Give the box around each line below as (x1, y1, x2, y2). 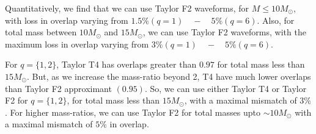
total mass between (5, 26, 77, 38)
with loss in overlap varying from (5, 13, 128, 26)
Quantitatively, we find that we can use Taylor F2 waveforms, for (5, 2, 249, 14)
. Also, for (257, 13, 295, 26)
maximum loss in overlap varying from (5, 37, 149, 50)
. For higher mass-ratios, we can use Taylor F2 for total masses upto (5, 105, 260, 118)
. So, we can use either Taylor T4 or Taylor (144, 82, 307, 94)
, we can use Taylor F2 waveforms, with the (142, 26, 306, 38)
